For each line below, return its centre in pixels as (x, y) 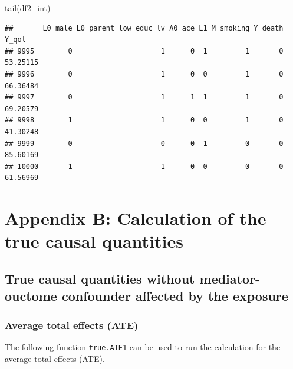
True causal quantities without (100, 278)
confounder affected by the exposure (175, 296)
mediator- (230, 278)
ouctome (31, 296)
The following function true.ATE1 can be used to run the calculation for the (143, 346)
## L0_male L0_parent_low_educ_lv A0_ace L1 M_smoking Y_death (144, 28)
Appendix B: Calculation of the (136, 218)
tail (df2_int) (28, 8)
